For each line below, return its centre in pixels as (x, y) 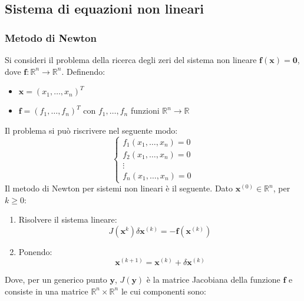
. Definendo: (83, 71)
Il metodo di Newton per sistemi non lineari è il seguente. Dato (119, 188)
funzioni (145, 110)
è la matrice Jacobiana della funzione (213, 279)
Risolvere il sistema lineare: (68, 219)
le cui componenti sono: (163, 291)
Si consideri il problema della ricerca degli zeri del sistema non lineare (131, 59)
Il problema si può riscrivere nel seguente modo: (91, 130)
